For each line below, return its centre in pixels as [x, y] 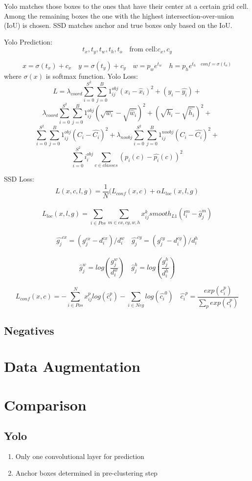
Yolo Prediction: [28, 41]
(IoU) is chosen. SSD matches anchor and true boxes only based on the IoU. [118, 25]
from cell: [143, 50]
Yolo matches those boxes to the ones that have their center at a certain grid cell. [126, 6]
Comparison [45, 404]
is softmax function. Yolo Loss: [92, 76]
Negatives [29, 330]
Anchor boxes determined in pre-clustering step [86, 472]
